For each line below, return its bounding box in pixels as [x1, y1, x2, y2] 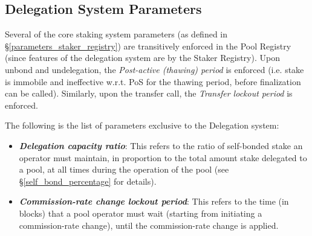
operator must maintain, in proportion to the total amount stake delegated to [19, 151, 307, 164]
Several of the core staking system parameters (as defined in [5, 28, 228, 40]
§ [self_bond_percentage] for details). [19, 174, 157, 187]
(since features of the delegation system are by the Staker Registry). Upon [5, 51, 280, 64]
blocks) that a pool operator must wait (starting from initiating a [19, 206, 262, 219]
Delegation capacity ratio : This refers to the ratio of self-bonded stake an [19, 139, 303, 151]
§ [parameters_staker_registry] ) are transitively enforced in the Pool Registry [5, 39, 291, 52]
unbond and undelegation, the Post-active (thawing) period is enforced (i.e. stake [5, 63, 304, 75]
